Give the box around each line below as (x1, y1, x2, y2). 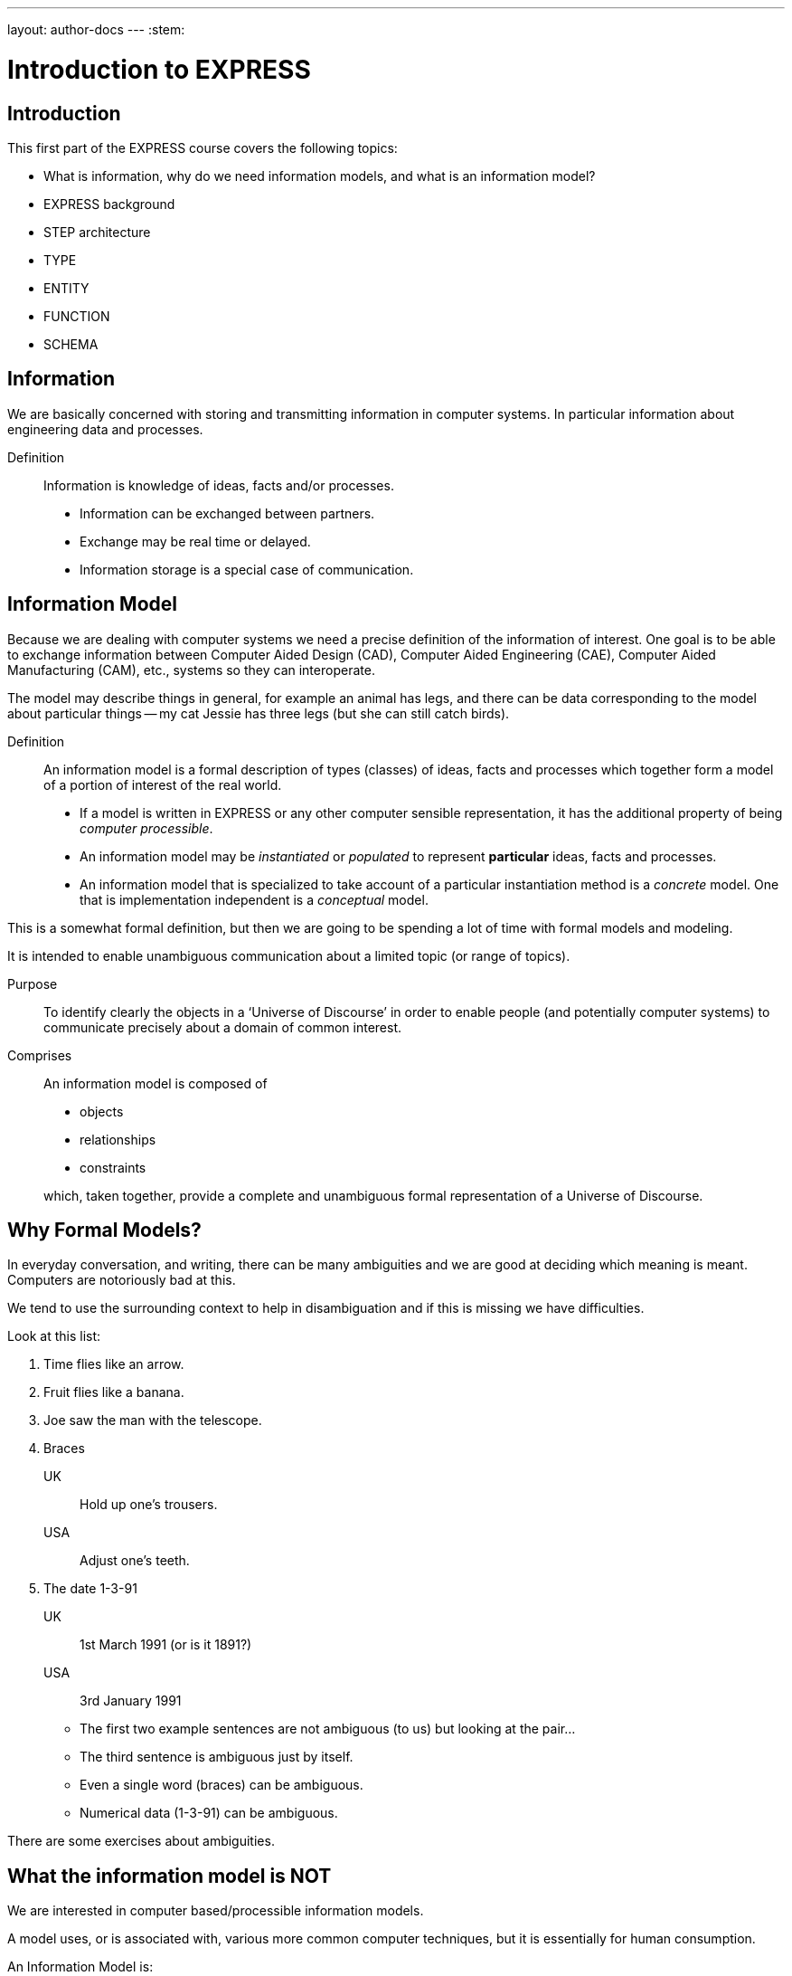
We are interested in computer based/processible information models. (7, 1903, 424, 1919)
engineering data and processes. (7, 421, 203, 437)
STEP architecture (43, 223, 151, 240)
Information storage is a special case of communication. (80, 561, 414, 577)
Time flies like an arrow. (43, 1356, 184, 1373)
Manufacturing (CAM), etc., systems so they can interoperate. (7, 661, 375, 678)
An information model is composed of (43, 1075, 268, 1091)
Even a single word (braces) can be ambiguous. (80, 1777, 363, 1793)
